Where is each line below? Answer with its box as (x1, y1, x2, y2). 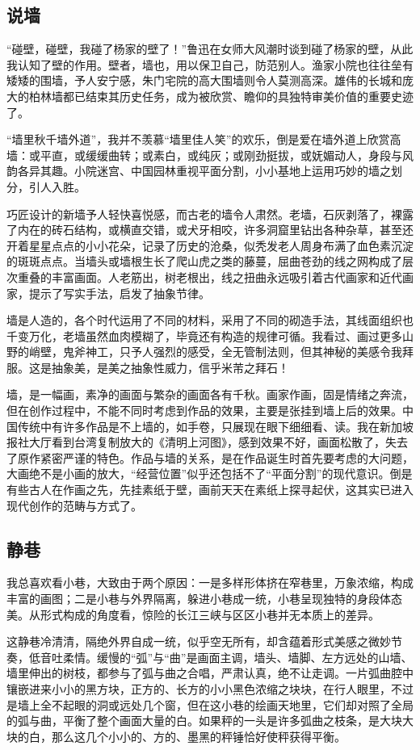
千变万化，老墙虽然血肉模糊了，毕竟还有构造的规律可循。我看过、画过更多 (6, 327, 402, 344)
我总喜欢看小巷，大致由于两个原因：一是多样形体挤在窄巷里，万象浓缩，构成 (6, 574, 414, 591)
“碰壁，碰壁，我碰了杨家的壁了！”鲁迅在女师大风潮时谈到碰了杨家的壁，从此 (6, 40, 414, 57)
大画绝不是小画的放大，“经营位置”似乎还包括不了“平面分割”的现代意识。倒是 (6, 465, 413, 482)
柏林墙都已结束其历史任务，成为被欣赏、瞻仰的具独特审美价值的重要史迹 (28, 87, 414, 104)
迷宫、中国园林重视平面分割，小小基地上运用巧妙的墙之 (96, 162, 391, 179)
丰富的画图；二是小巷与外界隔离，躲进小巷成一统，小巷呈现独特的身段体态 (6, 590, 402, 607)
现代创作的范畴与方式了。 (6, 497, 142, 513)
